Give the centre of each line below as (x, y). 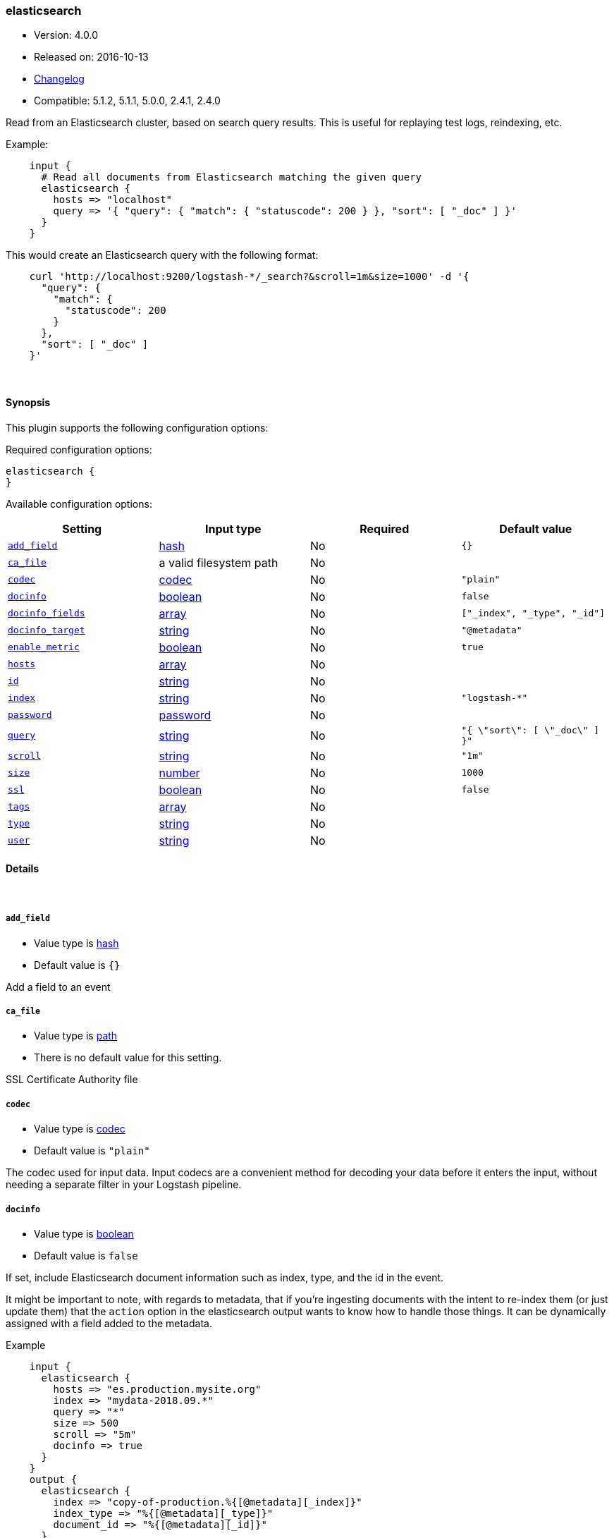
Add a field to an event (58, 987)
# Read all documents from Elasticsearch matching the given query (232, 177)
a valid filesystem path (219, 562)
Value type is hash (76, 943)
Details (23, 869)
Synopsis (28, 402)
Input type (233, 529)
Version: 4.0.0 (66, 35)
